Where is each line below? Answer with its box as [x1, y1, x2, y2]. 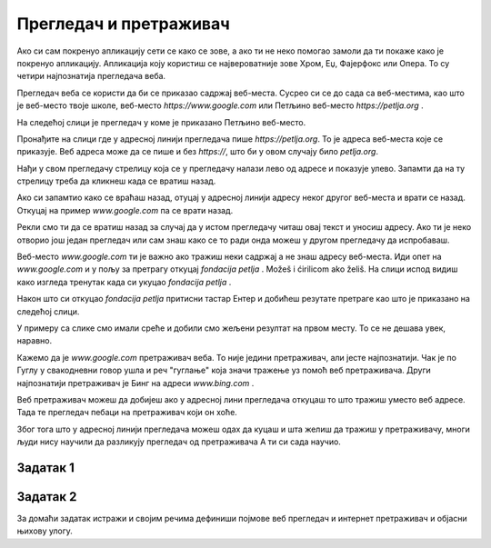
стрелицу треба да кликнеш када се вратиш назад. [16, 175, 216, 186]
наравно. [16, 335, 53, 346]
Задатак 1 [16, 460, 75, 475]
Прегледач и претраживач [16, 14, 231, 34]
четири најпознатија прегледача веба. [16, 71, 166, 82]
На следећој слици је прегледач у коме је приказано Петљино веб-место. [16, 116, 306, 127]
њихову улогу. [16, 525, 73, 536]
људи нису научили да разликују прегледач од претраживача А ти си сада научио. [16, 436, 341, 447]
